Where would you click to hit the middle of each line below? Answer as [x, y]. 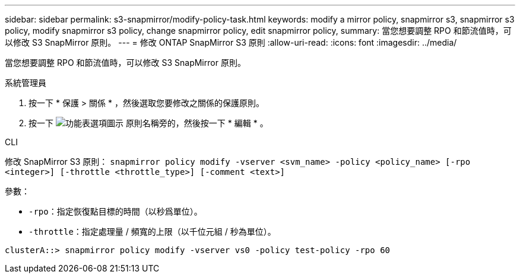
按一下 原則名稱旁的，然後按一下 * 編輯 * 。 [148, 123]
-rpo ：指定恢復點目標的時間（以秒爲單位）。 [115, 211]
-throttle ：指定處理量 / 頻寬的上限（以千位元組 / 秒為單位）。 [152, 231]
